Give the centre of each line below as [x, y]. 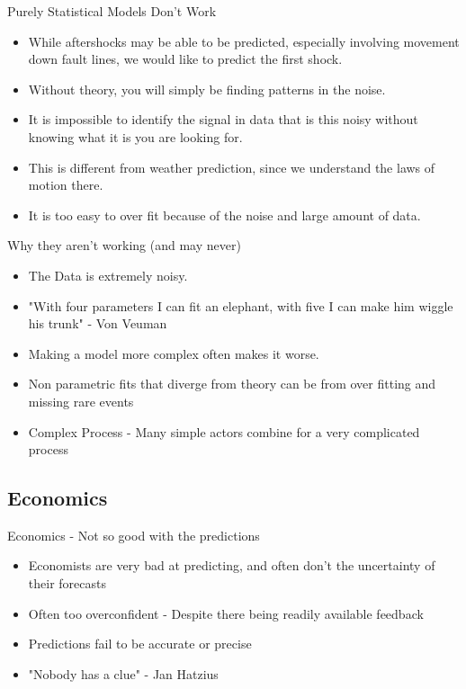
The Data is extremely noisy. [108, 275]
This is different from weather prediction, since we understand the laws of [232, 167]
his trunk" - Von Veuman [98, 323]
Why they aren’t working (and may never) [124, 245]
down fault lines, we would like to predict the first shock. [185, 59]
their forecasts [67, 583]
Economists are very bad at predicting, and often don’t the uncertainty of [232, 565]
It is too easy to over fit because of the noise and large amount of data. [224, 215]
